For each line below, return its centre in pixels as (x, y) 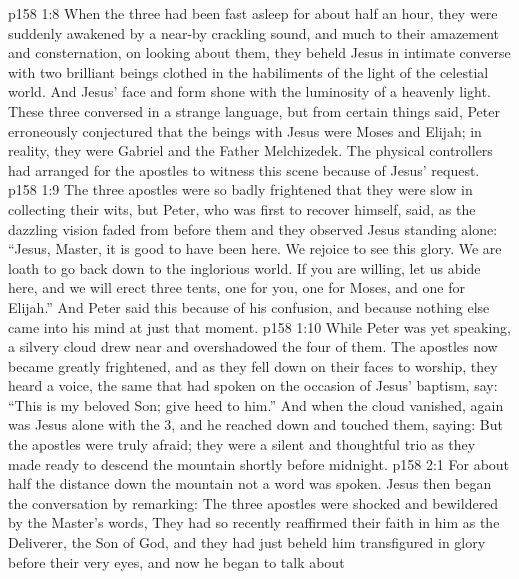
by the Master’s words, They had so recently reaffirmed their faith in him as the (254, 522)
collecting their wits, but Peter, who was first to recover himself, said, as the (242, 208)
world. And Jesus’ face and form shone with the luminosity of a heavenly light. (249, 91)
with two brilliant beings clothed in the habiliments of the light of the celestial (248, 71)
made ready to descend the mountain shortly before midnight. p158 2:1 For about (259, 463)
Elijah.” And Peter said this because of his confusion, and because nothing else (249, 306)
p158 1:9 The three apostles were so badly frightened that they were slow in (240, 189)
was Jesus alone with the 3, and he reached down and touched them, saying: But (255, 424)
